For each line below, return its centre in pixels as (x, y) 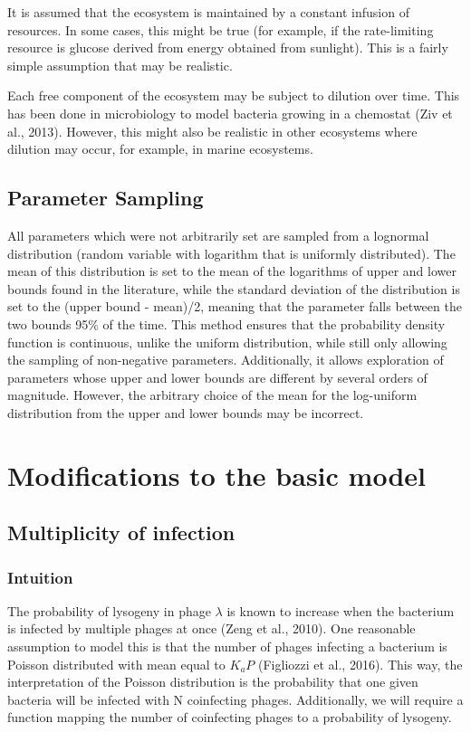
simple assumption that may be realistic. (120, 65)
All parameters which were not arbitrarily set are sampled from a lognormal (218, 235)
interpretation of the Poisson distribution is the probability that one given (213, 682)
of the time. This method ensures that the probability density (274, 323)
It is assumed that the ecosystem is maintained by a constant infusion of (208, 12)
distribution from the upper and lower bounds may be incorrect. (186, 412)
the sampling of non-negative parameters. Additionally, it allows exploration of (226, 360)
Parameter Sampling (106, 198)
